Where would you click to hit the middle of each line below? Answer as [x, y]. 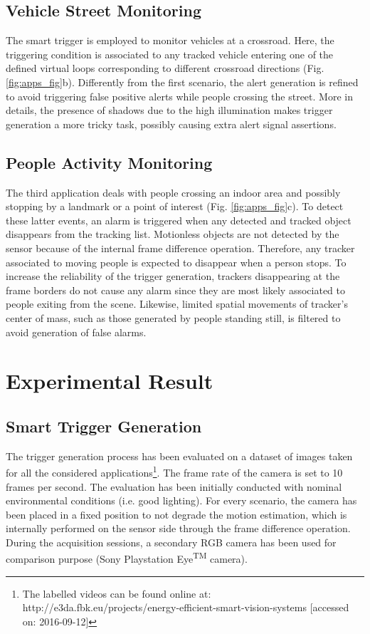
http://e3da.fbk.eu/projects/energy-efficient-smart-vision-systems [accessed [186, 607]
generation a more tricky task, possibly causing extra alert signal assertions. [171, 124]
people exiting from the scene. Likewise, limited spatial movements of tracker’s [177, 304]
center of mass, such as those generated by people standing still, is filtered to [173, 317]
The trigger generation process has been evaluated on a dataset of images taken [179, 456]
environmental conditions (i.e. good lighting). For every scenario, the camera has [181, 500]
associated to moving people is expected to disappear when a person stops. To [176, 262]
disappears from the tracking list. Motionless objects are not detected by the [173, 234]
